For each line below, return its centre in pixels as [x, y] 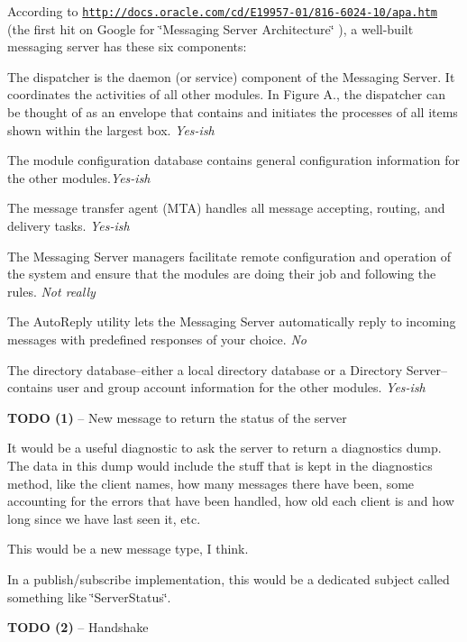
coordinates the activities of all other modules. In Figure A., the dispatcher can [226, 94]
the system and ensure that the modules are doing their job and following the [222, 274]
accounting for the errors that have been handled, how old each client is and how [231, 501]
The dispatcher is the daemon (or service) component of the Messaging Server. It [231, 76]
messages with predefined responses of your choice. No [157, 339]
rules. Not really [51, 291]
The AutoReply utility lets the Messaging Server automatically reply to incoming [232, 321]
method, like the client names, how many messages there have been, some [211, 483]
